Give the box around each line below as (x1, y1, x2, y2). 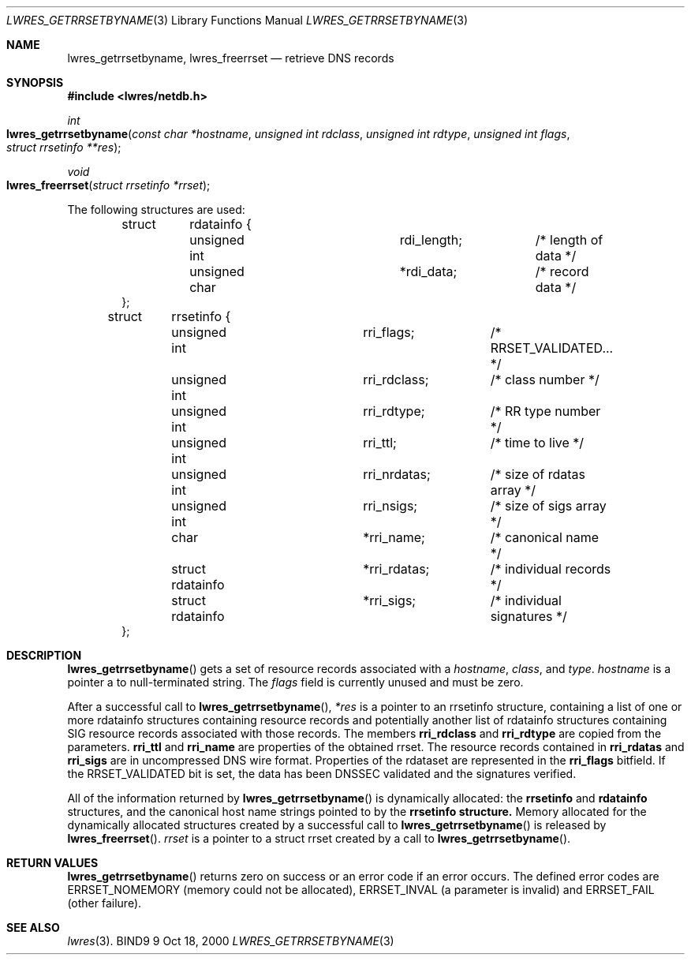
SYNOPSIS (6, 76, 64, 89)
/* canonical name (490, 529, 599, 545)
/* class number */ (490, 372, 599, 387)
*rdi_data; (399, 264, 458, 279)
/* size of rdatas (490, 466, 585, 482)
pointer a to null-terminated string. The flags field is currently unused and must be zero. (67, 675, 524, 689)
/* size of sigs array (490, 498, 607, 514)
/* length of (535, 232, 603, 248)
